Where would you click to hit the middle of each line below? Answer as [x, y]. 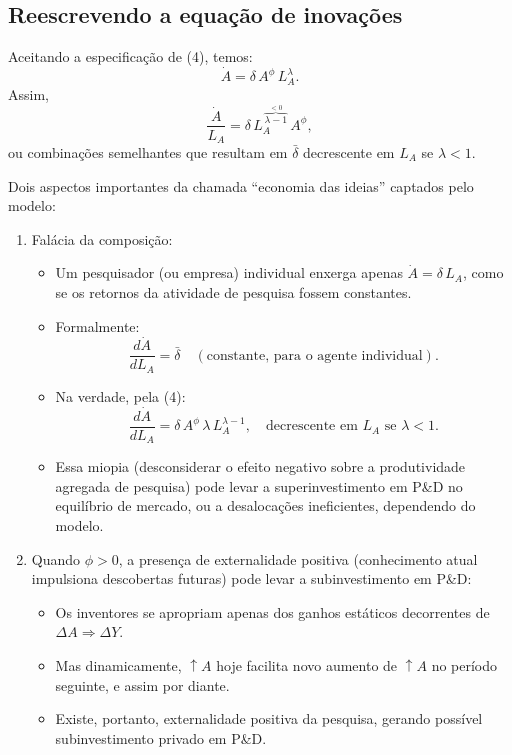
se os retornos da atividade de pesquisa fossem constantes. [233, 291]
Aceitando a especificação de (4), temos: [130, 56]
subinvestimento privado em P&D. [161, 737]
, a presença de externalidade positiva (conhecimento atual [298, 558]
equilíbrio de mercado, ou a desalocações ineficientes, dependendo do [265, 505]
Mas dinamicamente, [118, 664]
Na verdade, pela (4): [120, 395]
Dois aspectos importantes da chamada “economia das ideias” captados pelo [241, 185]
